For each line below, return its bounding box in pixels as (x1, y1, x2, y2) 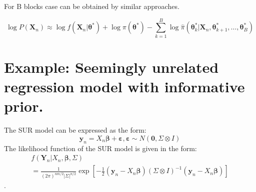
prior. (4, 96, 43, 116)
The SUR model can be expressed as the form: (4, 125, 146, 135)
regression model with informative (4, 76, 245, 97)
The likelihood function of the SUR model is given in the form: (4, 143, 197, 153)
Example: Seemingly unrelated (4, 56, 219, 77)
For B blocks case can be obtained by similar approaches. (4, 1, 179, 11)
